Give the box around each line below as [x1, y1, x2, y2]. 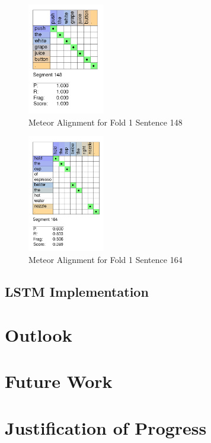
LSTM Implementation [5, 282, 149, 300]
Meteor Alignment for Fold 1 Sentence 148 [28, 115, 183, 128]
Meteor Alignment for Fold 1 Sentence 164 [28, 253, 183, 265]
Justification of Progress [5, 415, 207, 439]
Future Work [5, 369, 113, 393]
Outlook [5, 323, 72, 347]
